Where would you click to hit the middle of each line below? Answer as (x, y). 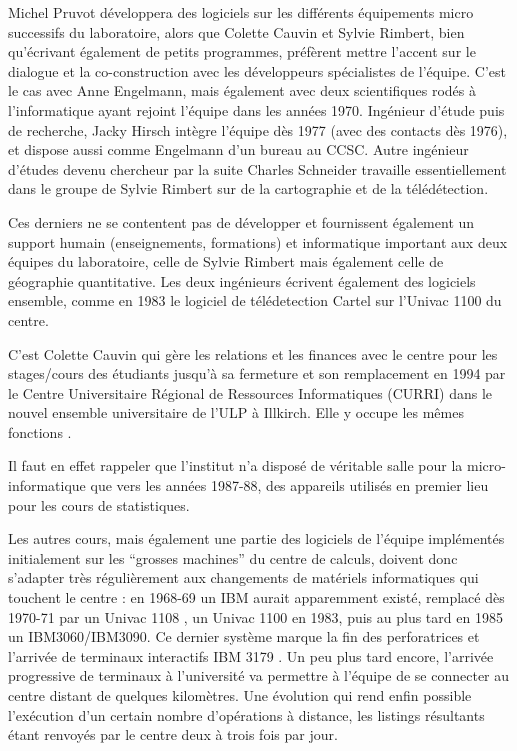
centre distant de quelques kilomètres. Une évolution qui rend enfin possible (240, 695)
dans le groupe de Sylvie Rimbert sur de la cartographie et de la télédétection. (248, 188)
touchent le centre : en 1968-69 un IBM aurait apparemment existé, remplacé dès (256, 597)
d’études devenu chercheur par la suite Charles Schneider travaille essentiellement (257, 168)
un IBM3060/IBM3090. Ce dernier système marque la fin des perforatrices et (244, 636)
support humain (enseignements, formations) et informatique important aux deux (258, 241)
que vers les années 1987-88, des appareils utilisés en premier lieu (289, 485)
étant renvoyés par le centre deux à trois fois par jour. (173, 734)
